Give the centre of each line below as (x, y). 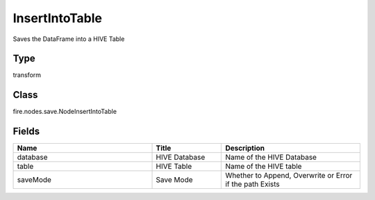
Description (245, 148)
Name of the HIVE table (264, 167)
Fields (26, 132)
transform (27, 75)
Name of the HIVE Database (271, 158)
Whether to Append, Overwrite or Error (289, 176)
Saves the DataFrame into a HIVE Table (69, 39)
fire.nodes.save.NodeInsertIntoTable (65, 112)
